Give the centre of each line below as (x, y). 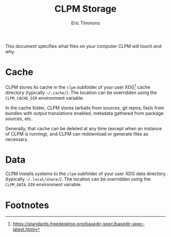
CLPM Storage (85, 9)
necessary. (17, 139)
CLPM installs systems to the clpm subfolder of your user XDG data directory (85, 174)
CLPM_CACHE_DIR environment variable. (45, 98)
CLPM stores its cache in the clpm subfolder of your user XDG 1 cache (78, 86)
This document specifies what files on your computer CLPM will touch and (83, 46)
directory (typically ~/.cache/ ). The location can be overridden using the (81, 93)
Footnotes (27, 205)
